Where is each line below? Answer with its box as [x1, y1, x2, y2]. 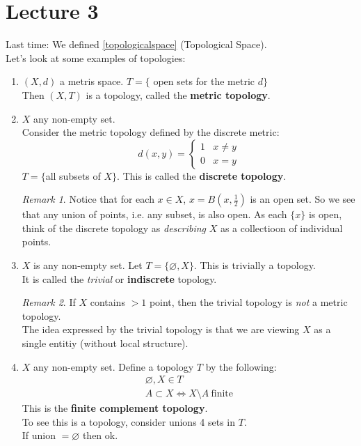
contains [90, 295, 125, 309]
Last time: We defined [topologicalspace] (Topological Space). [6, 37, 267, 52]
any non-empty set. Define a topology [33, 359, 194, 374]
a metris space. [60, 74, 124, 89]
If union [22, 428, 56, 443]
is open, [308, 207, 342, 222]
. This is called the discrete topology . [117, 168, 287, 183]
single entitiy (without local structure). [22, 336, 188, 351]
